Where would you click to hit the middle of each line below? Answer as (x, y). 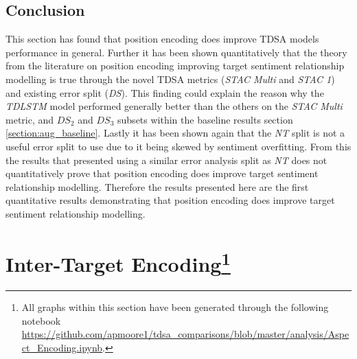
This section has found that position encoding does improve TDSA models (162, 39)
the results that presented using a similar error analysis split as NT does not (166, 160)
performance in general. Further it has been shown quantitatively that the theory (176, 52)
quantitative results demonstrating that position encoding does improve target (170, 200)
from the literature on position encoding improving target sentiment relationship (175, 66)
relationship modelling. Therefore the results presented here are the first (157, 186)
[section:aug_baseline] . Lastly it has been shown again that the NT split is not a (175, 133)
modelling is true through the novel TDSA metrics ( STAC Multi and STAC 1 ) (170, 79)
